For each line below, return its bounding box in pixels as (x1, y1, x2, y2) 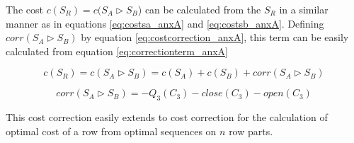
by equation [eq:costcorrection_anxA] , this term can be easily (81, 30, 349, 45)
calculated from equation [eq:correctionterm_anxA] (6, 43, 229, 58)
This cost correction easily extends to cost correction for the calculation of (6, 110, 328, 125)
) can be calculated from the (137, 2, 261, 16)
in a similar (279, 2, 329, 16)
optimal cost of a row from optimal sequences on (6, 123, 217, 138)
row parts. (229, 123, 273, 138)
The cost (6, 2, 43, 16)
